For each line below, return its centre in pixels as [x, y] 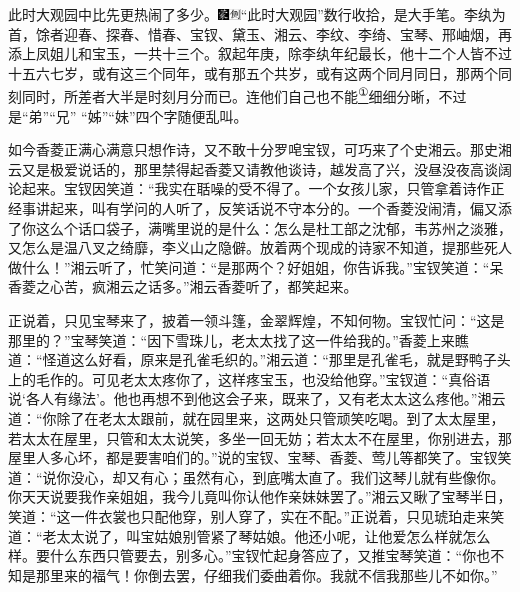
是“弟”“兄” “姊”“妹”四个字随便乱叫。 [128, 115]
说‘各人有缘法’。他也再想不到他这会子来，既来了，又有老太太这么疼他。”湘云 [257, 398]
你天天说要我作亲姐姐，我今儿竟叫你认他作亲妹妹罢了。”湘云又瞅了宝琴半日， [260, 496]
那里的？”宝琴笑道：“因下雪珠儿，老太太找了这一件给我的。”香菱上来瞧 [238, 339]
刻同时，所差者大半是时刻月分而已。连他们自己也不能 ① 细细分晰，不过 [237, 95]
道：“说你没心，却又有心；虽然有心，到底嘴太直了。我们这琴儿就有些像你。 [256, 476]
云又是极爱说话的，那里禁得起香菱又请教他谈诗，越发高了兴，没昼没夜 [239, 168]
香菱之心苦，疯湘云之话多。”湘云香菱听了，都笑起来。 [183, 286]
